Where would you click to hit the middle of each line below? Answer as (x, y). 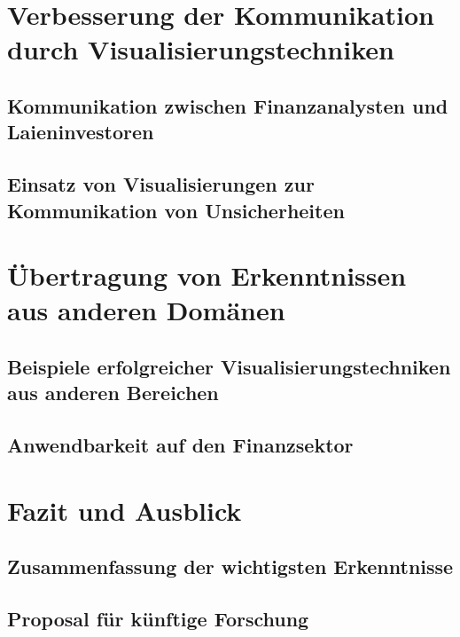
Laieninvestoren (81, 132)
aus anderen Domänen (146, 310)
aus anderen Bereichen (113, 393)
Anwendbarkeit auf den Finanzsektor (180, 445)
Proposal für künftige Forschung (158, 618)
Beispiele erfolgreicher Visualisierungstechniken (229, 366)
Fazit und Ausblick (125, 510)
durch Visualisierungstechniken (201, 49)
